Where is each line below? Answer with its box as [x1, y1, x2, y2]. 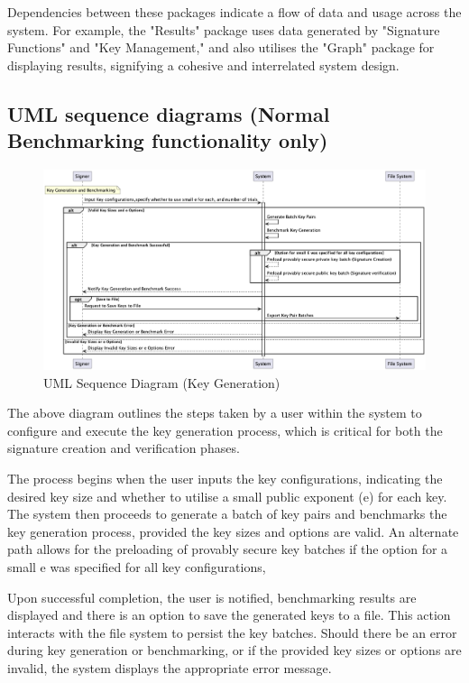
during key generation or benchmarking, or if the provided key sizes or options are [7, 641, 462, 660]
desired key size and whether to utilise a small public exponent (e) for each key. [7, 486, 447, 505]
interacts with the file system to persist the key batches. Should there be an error [7, 623, 457, 641]
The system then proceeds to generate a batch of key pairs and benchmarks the [7, 504, 447, 523]
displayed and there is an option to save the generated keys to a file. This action [7, 605, 451, 624]
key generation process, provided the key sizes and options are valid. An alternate [7, 521, 459, 540]
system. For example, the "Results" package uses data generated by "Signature [7, 20, 440, 39]
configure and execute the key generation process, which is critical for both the [7, 420, 443, 439]
